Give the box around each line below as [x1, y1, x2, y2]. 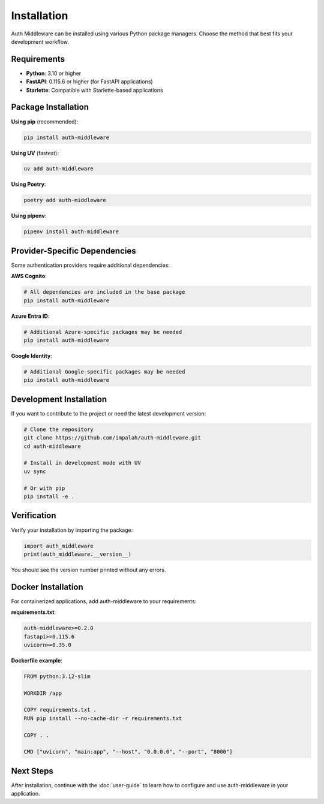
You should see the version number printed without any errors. [11, 566, 166, 573]
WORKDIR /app [23, 689, 62, 697]
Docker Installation [11, 582, 83, 592]
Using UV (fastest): [11, 149, 59, 156]
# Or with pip [23, 484, 65, 492]
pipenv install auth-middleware [23, 228, 119, 235]
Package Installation [11, 102, 89, 112]
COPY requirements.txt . [23, 706, 97, 713]
